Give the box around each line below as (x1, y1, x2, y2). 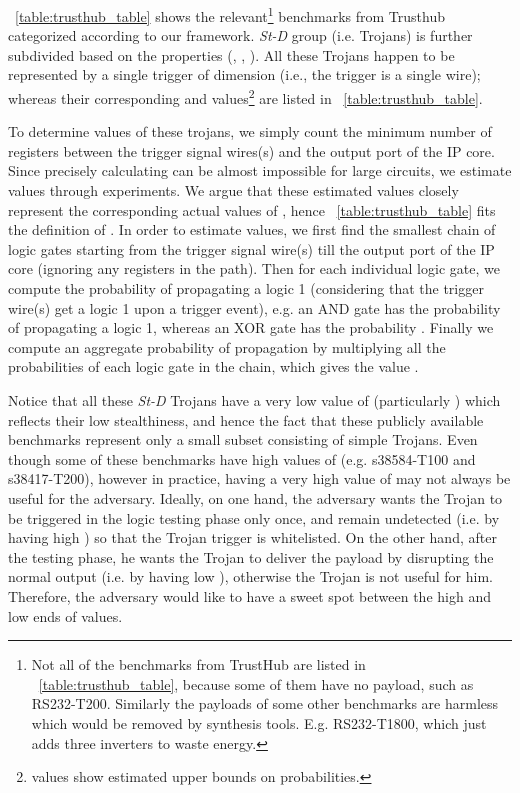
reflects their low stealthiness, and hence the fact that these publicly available (8, 409, 484, 430)
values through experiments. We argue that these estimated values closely (8, 180, 459, 201)
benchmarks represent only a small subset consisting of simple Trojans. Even (8, 429, 478, 450)
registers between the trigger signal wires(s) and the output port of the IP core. (8, 140, 495, 161)
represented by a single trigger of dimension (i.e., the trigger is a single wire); (8, 64, 481, 85)
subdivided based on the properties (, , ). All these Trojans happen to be (8, 44, 455, 65)
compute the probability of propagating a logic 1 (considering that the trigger (8, 278, 484, 299)
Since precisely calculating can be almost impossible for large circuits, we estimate (8, 160, 512, 181)
